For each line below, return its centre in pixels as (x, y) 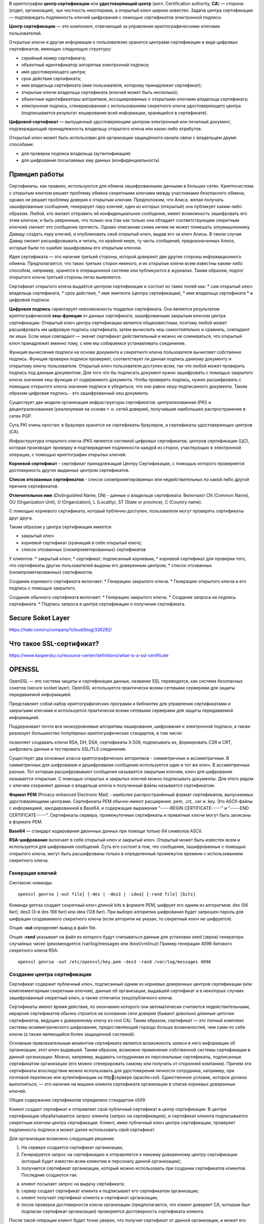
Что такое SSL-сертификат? (54, 644)
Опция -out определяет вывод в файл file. (53, 928)
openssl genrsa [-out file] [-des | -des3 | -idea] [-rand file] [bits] (107, 894)
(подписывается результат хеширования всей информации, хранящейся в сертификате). (114, 113)
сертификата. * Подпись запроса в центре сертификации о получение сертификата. (97, 604)
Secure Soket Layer (39, 618)
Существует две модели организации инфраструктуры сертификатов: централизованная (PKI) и (110, 402)
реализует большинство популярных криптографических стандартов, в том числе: (96, 733)
